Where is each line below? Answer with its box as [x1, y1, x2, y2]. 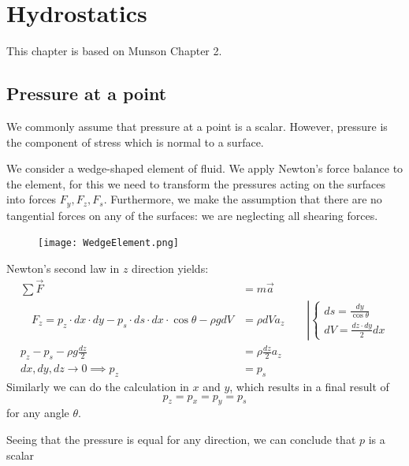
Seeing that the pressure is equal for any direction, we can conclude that [6, 431, 356, 448]
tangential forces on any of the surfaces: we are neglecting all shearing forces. [6, 207, 378, 223]
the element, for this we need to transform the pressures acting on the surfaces [6, 175, 385, 192]
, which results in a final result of [229, 378, 389, 395]
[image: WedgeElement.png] [38, 237, 179, 249]
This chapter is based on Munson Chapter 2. [6, 43, 222, 59]
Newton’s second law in [6, 260, 120, 276]
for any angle [6, 404, 69, 421]
